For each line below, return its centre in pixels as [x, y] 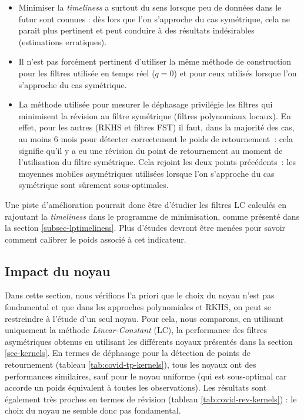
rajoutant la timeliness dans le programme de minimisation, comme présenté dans [152, 216]
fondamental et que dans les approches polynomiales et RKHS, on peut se [138, 307]
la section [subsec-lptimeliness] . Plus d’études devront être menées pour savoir [145, 228]
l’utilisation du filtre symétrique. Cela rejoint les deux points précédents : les [157, 162]
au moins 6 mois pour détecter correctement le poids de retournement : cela [156, 138]
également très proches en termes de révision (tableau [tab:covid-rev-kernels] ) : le [151, 399]
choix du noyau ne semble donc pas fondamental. [93, 410]
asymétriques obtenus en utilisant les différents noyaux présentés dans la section [149, 341]
